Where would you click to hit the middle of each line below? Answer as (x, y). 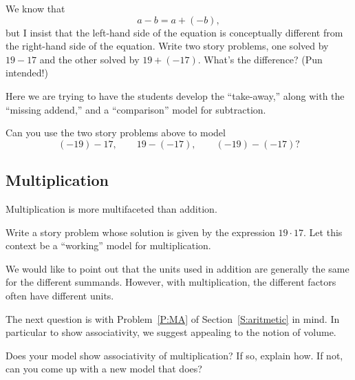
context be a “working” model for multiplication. (108, 245)
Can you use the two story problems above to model (116, 133)
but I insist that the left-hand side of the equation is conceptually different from (174, 32)
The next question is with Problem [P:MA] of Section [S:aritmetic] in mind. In (173, 318)
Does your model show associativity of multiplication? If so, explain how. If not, (174, 355)
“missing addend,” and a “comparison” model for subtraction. (136, 109)
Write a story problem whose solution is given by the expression (140, 232)
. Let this (323, 232)
